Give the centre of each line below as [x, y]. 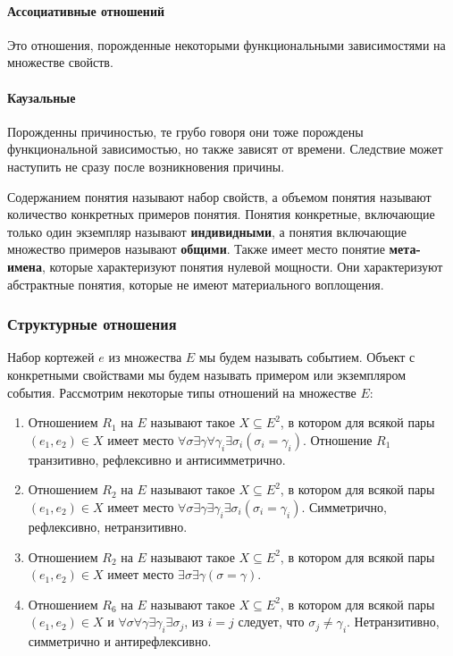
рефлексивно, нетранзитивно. [108, 526]
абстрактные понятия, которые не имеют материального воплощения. [196, 284]
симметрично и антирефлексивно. [120, 641]
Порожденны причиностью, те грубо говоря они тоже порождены [185, 131]
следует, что [271, 622]
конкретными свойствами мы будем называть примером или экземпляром [207, 374]
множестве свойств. [60, 62]
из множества [145, 357]
